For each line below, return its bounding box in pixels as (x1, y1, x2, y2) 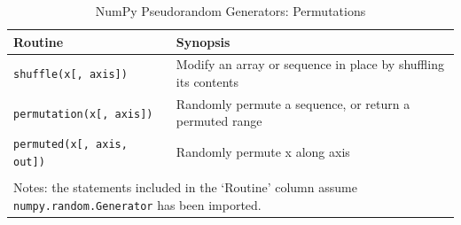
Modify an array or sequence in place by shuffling (176, 55, 444, 74)
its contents (176, 73, 238, 91)
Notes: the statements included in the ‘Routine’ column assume (13, 178, 357, 197)
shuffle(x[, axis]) (13, 68, 128, 81)
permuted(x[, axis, (13, 138, 128, 151)
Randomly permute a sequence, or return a (176, 94, 410, 112)
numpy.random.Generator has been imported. (13, 195, 262, 213)
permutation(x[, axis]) (13, 107, 153, 120)
